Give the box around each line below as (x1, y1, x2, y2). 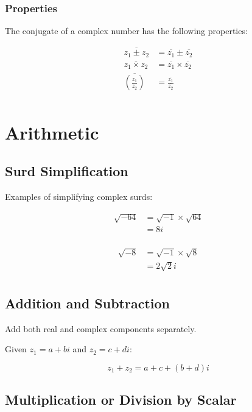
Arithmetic (5, 119, 99, 144)
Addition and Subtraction (5, 293, 170, 312)
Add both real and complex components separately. (5, 322, 197, 335)
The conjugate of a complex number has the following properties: (5, 24, 248, 37)
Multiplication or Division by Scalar (5, 390, 237, 409)
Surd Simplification (5, 162, 128, 180)
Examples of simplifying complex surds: (5, 190, 153, 203)
